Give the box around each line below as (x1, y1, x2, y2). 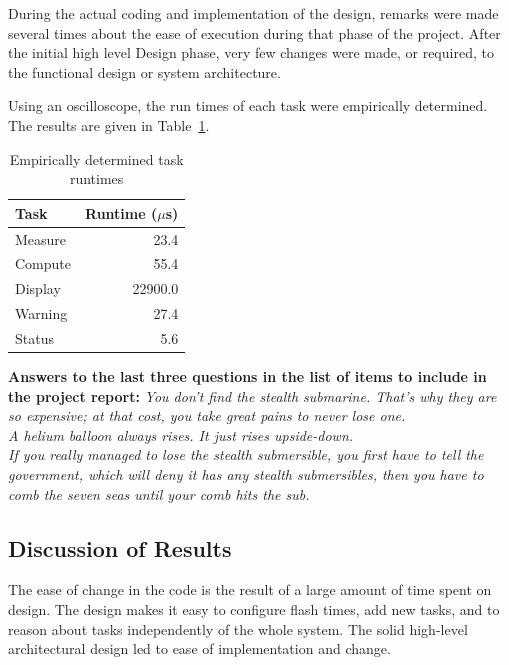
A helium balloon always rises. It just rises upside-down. (8, 424, 354, 445)
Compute (15, 253, 71, 274)
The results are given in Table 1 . (8, 114, 210, 135)
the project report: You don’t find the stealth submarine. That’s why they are (8, 385, 497, 406)
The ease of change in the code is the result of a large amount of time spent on (8, 579, 492, 600)
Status (15, 327, 54, 348)
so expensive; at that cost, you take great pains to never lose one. (8, 405, 406, 426)
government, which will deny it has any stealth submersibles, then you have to (8, 464, 484, 485)
